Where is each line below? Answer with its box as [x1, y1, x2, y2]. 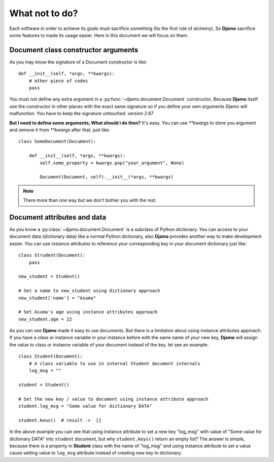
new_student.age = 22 [18, 316, 72, 322]
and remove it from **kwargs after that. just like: [9, 127, 110, 133]
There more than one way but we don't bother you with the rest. [23, 197, 157, 203]
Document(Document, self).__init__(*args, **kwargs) [40, 174, 174, 180]
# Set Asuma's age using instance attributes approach [18, 309, 158, 315]
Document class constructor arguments [9, 46, 139, 54]
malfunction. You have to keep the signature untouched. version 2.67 [9, 111, 154, 117]
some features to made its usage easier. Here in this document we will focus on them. [9, 32, 189, 38]
